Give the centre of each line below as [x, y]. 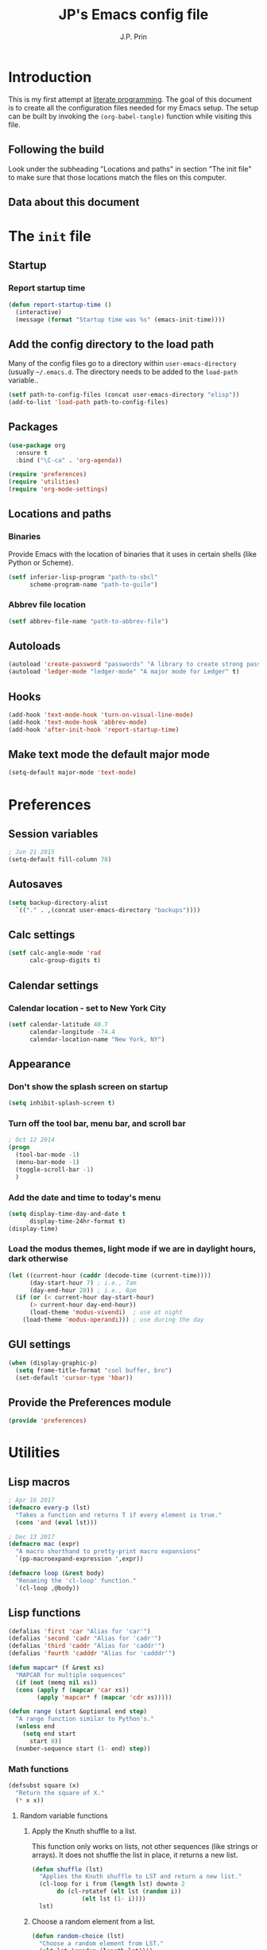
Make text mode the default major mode [109, 754]
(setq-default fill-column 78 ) [60, 860]
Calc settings [42, 935]
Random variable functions [64, 1816]
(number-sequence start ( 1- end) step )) [83, 1748]
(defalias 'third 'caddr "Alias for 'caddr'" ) [87, 1646]
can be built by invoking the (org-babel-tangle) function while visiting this [130, 116]
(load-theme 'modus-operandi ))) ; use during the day [113, 1320]
